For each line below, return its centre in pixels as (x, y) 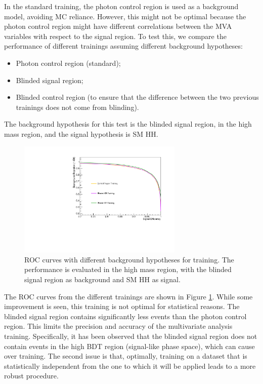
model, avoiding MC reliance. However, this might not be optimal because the (125, 16)
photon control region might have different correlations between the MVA (118, 26)
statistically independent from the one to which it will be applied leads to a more (130, 366)
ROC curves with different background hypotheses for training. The (129, 259)
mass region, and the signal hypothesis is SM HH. (81, 133)
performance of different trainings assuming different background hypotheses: (123, 46)
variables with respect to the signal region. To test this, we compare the (115, 36)
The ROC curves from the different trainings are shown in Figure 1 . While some (128, 296)
